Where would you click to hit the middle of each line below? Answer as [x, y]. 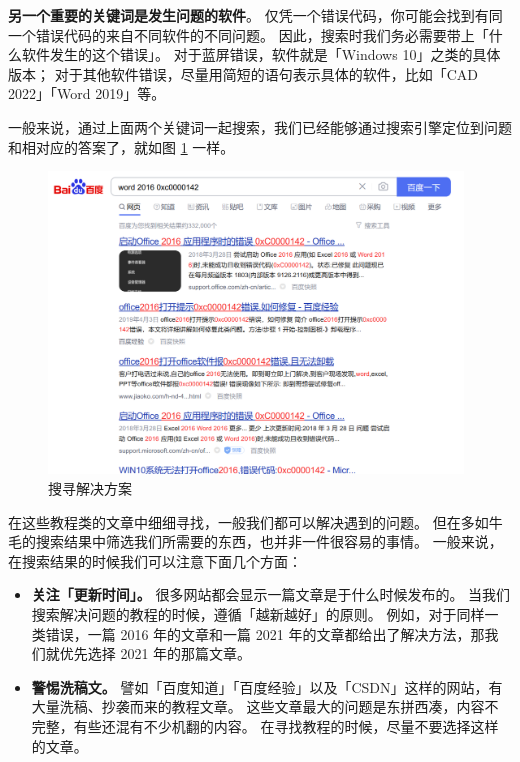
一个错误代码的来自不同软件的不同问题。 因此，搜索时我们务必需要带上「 [248, 34]
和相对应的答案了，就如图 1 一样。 [121, 146]
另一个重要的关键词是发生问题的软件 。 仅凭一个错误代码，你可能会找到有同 [255, 15]
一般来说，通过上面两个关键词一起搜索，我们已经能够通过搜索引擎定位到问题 [260, 126]
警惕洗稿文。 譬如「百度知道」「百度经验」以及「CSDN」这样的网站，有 [267, 686]
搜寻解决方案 [90, 488]
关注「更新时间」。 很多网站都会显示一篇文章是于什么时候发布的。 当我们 [271, 594]
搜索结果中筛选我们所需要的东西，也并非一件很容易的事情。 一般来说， [269, 541]
